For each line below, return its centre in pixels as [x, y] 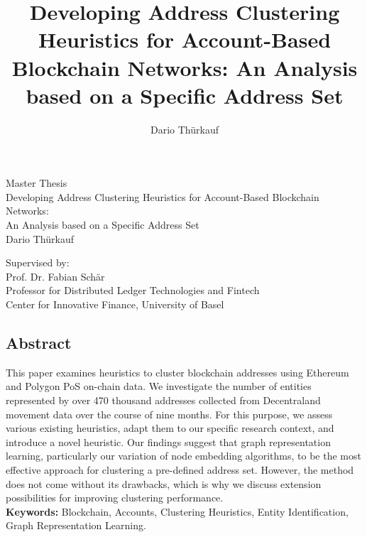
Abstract [39, 343]
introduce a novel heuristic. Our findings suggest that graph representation [168, 441]
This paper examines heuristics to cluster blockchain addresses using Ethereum [177, 372]
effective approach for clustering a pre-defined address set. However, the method [180, 469]
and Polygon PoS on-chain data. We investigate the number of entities [159, 386]
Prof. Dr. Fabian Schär [55, 276]
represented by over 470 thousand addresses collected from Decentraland [163, 400]
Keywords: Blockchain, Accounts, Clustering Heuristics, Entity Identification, [177, 511]
